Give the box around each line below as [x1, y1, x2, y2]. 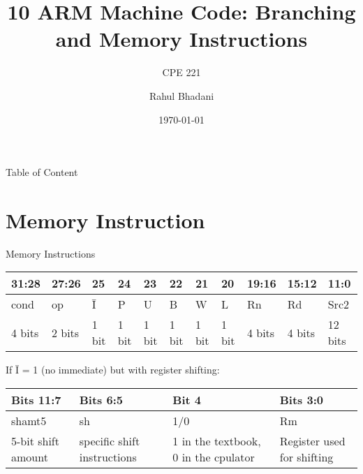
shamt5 [11, 413, 47, 429]
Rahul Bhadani [149, 88, 214, 103]
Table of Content [6, 165, 78, 179]
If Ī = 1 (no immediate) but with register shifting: [6, 362, 220, 377]
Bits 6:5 [79, 392, 123, 408]
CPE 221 [162, 65, 201, 80]
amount [11, 449, 48, 465]
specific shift [79, 433, 140, 449]
